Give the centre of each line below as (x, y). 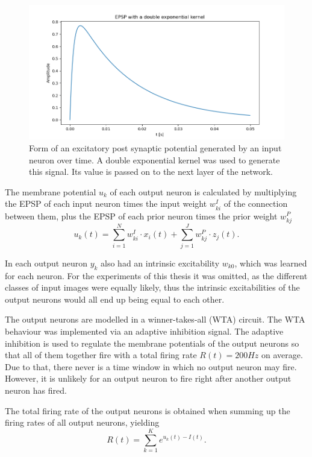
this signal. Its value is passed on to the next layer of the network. (151, 172)
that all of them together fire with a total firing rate (101, 355)
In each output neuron (46, 263)
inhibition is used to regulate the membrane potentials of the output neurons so (152, 343)
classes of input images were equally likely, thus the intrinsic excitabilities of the (152, 287)
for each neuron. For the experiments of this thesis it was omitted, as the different (156, 275)
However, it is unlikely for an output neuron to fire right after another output (148, 378)
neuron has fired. (36, 390)
